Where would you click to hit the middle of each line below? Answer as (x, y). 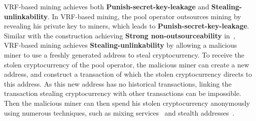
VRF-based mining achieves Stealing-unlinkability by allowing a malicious (121, 45)
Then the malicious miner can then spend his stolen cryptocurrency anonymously (127, 103)
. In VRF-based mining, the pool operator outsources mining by (144, 16)
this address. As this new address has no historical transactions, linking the (118, 83)
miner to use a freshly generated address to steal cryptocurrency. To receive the (124, 54)
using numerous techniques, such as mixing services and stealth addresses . (119, 112)
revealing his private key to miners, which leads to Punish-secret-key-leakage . (127, 26)
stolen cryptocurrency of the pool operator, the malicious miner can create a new (127, 64)
